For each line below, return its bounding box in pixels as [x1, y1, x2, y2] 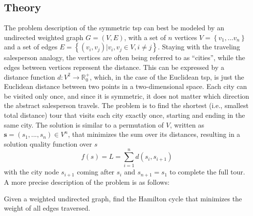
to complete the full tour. [169, 167, 245, 177]
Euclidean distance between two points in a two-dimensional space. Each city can [4, 81, 247, 91]
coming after [77, 167, 115, 177]
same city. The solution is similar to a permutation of [4, 119, 164, 130]
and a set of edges [4, 42, 58, 52]
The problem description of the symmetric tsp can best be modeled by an [4, 22, 225, 33]
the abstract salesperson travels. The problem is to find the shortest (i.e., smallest [4, 100, 249, 110]
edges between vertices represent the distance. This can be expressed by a [4, 62, 224, 72]
